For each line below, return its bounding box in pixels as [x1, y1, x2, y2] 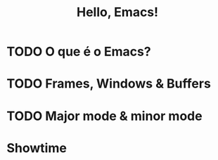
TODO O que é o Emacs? [6, 44, 152, 60]
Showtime [6, 140, 68, 156]
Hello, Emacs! [76, 4, 159, 20]
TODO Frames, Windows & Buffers [6, 76, 212, 92]
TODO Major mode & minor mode [6, 108, 203, 124]
